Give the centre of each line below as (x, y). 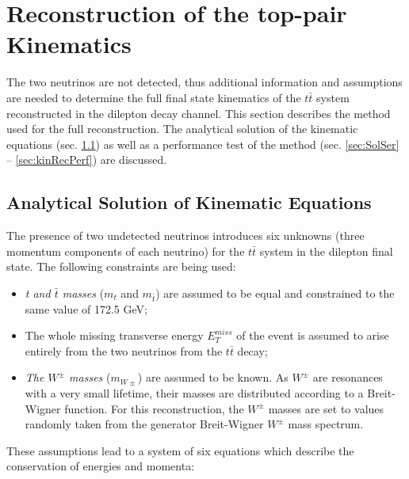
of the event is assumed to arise (313, 335)
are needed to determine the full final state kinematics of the (154, 97)
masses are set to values (326, 408)
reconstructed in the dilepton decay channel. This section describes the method (199, 113)
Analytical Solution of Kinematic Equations (189, 202)
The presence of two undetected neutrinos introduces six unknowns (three (185, 236)
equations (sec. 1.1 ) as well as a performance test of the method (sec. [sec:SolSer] (203, 144)
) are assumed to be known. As (213, 377)
